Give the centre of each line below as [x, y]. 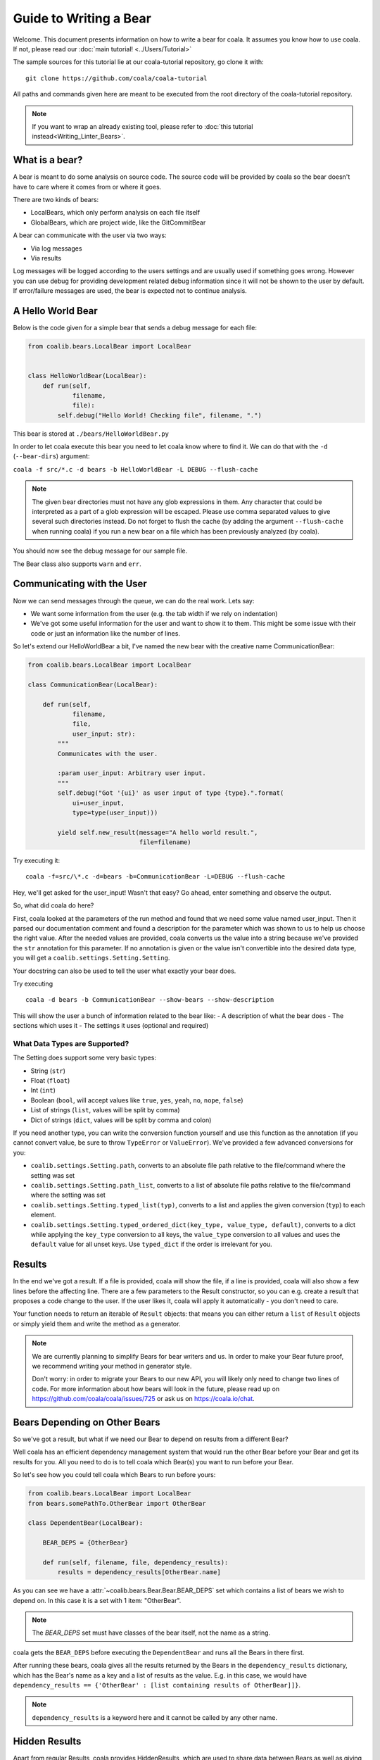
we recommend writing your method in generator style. [112, 1366]
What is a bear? [48, 160]
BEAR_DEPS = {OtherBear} [85, 1543]
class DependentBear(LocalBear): [85, 1523]
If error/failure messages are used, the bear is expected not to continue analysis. [130, 291]
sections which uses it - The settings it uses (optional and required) [111, 1026]
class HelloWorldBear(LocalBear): [87, 376]
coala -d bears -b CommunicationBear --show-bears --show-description [150, 1000]
